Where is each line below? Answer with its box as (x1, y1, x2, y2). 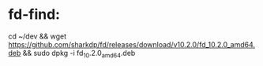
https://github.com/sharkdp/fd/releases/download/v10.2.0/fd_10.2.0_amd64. (8, 39, 255, 49)
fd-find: (8, 5, 61, 24)
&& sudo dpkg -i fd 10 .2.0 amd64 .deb (22, 48, 136, 60)
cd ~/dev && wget (8, 31, 67, 41)
